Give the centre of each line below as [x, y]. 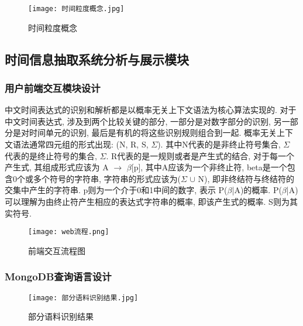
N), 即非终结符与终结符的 [246, 178]
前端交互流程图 [57, 250]
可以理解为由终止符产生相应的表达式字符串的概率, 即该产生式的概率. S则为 [147, 201]
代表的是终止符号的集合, [51, 155]
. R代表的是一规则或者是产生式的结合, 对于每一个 [200, 155]
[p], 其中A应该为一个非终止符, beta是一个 [209, 167]
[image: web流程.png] [69, 232]
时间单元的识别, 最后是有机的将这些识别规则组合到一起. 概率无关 [153, 133]
